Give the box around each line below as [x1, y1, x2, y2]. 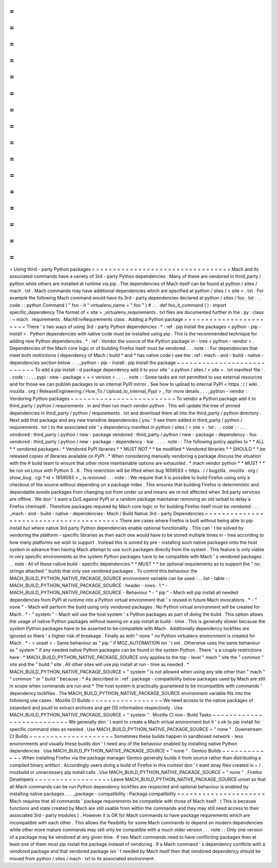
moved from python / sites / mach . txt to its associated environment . [9, 855, 156, 861]
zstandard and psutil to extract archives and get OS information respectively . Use [9, 704, 183, 711]
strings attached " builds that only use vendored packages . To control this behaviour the [9, 568, 197, 574]
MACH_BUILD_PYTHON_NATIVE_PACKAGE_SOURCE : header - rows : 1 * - [9, 582, 168, 588]
